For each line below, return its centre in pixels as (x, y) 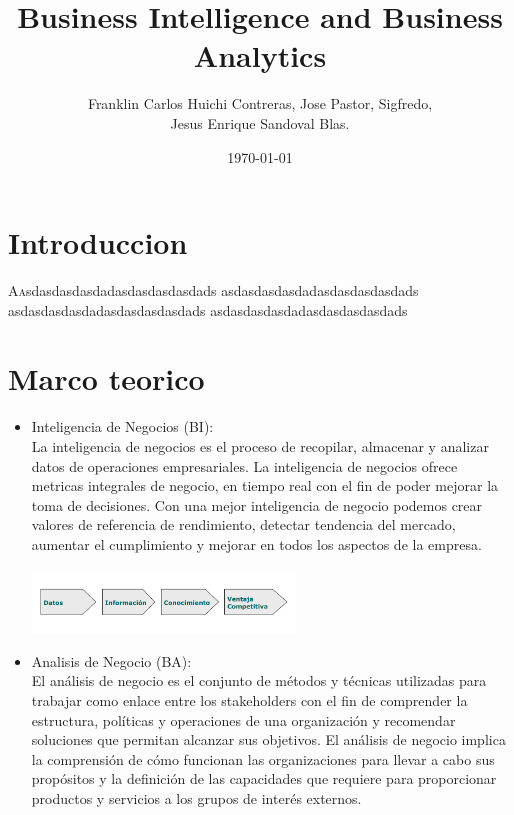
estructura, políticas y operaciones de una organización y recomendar (243, 719)
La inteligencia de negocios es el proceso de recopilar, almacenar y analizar (260, 445)
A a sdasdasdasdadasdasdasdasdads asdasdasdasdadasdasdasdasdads (213, 290)
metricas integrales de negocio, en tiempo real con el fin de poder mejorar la (265, 485)
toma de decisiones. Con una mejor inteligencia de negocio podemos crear (257, 504)
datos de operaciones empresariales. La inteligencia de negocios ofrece (244, 465)
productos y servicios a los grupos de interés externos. (196, 797)
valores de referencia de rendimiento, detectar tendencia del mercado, (243, 524)
